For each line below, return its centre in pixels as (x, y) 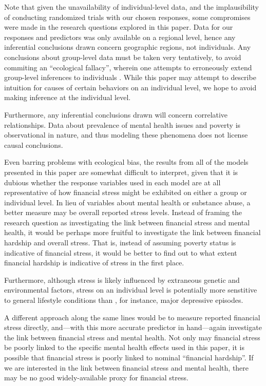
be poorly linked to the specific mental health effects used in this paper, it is (124, 347)
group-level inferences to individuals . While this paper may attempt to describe (130, 77)
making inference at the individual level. (68, 97)
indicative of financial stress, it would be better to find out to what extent (121, 252)
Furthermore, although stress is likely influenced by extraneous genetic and (122, 279)
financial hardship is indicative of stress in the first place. (94, 263)
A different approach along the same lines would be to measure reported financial (132, 317)
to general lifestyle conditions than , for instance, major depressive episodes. (124, 300)
